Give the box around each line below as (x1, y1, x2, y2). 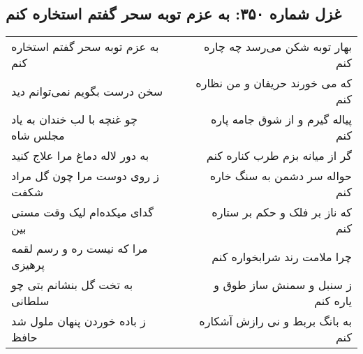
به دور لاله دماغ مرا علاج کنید (11, 147, 149, 164)
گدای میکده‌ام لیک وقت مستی (11, 204, 154, 221)
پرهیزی (11, 256, 45, 273)
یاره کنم (314, 293, 352, 309)
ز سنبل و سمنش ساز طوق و (214, 276, 352, 293)
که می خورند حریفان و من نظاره (195, 75, 352, 91)
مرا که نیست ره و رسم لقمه (11, 240, 148, 257)
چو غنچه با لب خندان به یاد (11, 111, 138, 128)
